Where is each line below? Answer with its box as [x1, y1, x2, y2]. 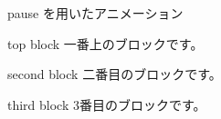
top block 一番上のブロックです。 [7, 34, 204, 53]
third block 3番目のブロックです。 [7, 94, 206, 114]
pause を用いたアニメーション [7, 4, 184, 22]
